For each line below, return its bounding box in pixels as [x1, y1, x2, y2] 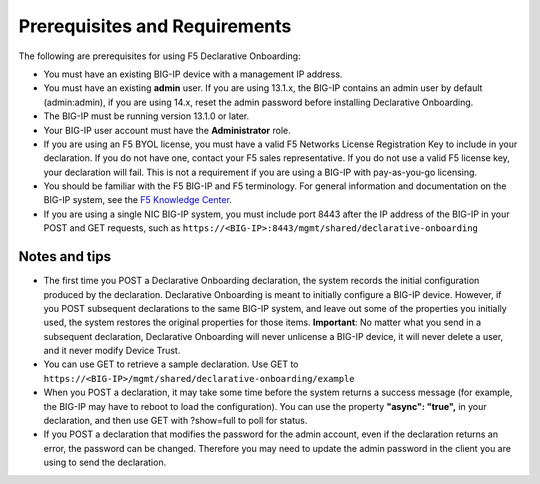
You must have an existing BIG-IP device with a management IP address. [43, 68, 343, 80]
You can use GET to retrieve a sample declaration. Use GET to [43, 358, 299, 370]
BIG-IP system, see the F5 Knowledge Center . [43, 194, 232, 206]
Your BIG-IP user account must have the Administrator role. [43, 124, 292, 136]
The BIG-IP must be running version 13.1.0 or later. [43, 110, 250, 122]
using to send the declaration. [43, 456, 167, 469]
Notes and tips [18, 248, 112, 265]
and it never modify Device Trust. [43, 345, 181, 357]
